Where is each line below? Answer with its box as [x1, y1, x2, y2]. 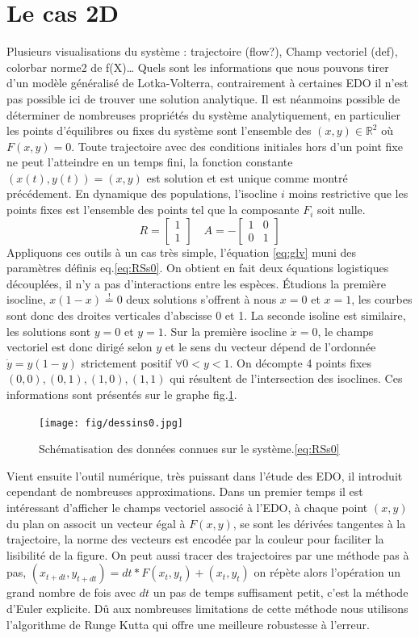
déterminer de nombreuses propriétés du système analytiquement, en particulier [6, 106, 400, 123]
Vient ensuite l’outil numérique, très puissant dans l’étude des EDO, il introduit [6, 467, 403, 484]
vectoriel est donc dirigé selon [6, 338, 153, 355]
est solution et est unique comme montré [146, 169, 348, 186]
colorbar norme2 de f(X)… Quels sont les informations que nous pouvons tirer [6, 58, 389, 75]
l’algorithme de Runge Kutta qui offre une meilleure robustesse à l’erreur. [6, 615, 370, 632]
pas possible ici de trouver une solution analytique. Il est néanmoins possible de [6, 90, 400, 107]
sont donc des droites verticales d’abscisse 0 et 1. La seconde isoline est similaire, [6, 307, 406, 324]
